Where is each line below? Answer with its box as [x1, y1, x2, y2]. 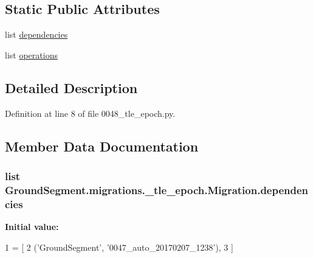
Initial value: [5, 220, 59, 233]
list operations [5, 48, 58, 61]
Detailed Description [5, 78, 138, 97]
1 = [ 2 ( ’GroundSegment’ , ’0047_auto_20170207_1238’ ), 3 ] [5, 240, 233, 253]
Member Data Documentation [5, 136, 199, 155]
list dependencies [5, 28, 68, 41]
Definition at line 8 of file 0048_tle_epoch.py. [5, 106, 176, 119]
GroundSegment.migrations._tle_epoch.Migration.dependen [5, 182, 309, 197]
